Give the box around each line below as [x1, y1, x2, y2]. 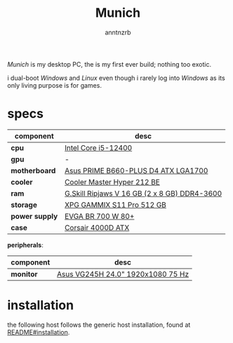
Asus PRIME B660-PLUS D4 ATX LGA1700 [64, 166, 208, 175]
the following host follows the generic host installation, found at [7, 321, 191, 329]
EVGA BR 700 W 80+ [64, 211, 135, 221]
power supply [11, 211, 58, 221]
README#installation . [7, 328, 70, 336]
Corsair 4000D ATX [64, 222, 130, 232]
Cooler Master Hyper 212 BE [64, 177, 160, 187]
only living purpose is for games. [7, 81, 102, 89]
